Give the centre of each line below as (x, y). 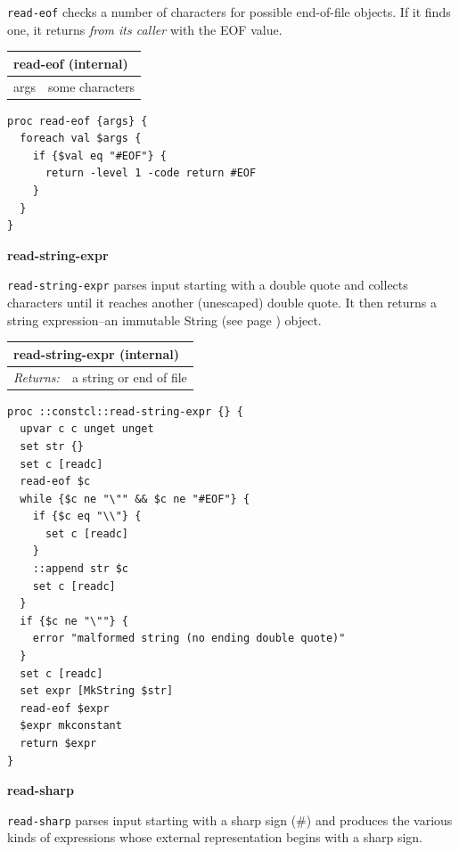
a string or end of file (129, 377)
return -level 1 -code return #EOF (151, 173)
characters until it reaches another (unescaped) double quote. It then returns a (222, 303)
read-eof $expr (65, 708)
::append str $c (81, 569)
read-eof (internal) (71, 63)
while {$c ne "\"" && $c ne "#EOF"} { (135, 499)
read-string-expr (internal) (97, 353)
